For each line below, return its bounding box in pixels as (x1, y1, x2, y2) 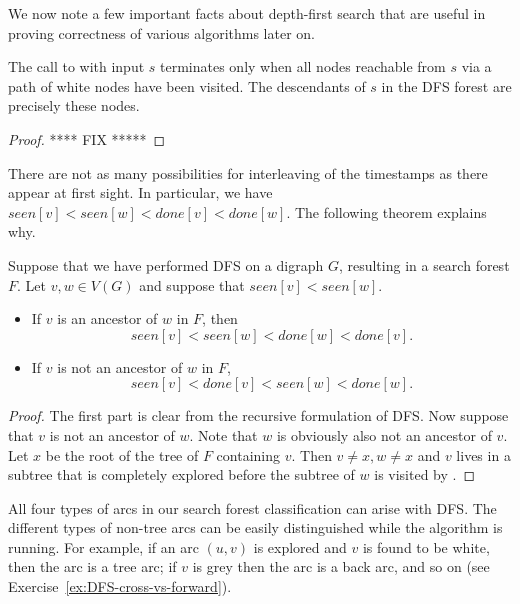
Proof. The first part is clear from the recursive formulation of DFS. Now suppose (8, 405, 509, 426)
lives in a (456, 444, 511, 465)
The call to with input (8, 56, 145, 77)
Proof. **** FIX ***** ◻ (8, 128, 166, 149)
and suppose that (139, 274, 245, 295)
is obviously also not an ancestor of (276, 424, 492, 445)
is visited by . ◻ (374, 464, 476, 485)
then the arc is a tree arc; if (8, 556, 177, 577)
